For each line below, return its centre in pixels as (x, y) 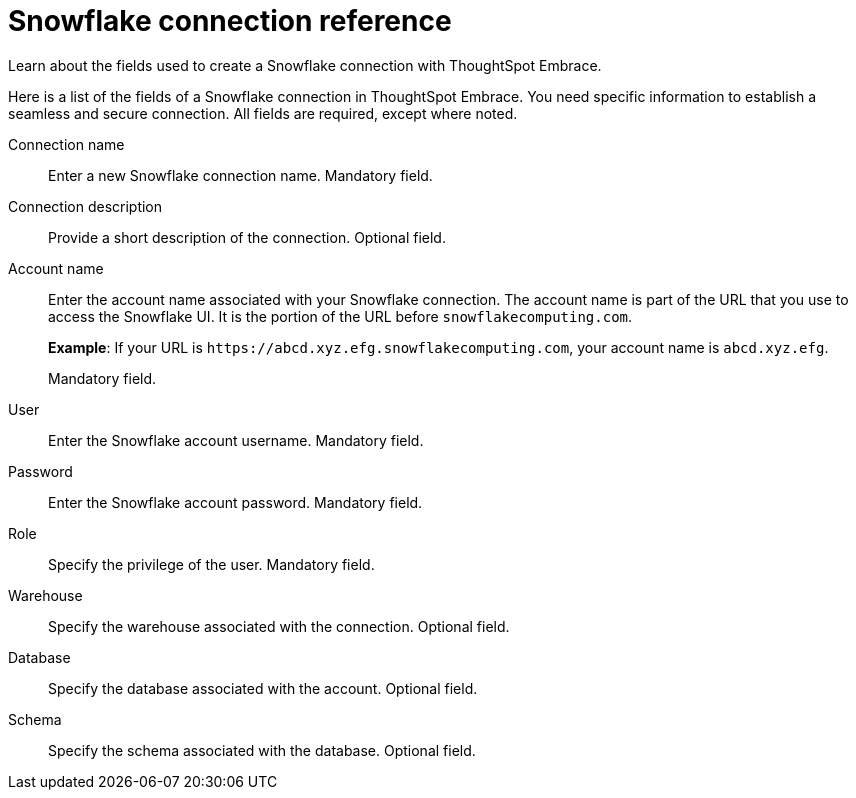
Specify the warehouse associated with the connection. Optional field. (279, 626)
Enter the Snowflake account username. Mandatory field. (236, 440)
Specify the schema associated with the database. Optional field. (262, 750)
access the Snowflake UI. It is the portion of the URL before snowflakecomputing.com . (340, 316)
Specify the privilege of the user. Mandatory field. (211, 564)
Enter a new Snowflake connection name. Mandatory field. (240, 175)
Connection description (85, 206)
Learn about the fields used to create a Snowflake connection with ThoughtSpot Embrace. (305, 65)
